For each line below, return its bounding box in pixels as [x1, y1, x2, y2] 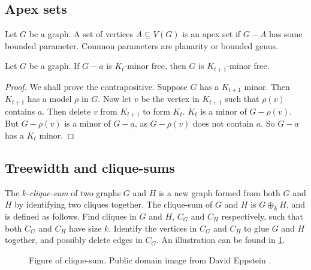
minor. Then [244, 80, 290, 92]
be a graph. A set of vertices [29, 28, 134, 40]
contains [5, 104, 35, 117]
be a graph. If [29, 59, 80, 72]
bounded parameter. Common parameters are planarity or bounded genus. [5, 39, 278, 52]
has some [269, 28, 303, 40]
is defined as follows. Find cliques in [5, 209, 137, 222]
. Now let [98, 92, 132, 105]
